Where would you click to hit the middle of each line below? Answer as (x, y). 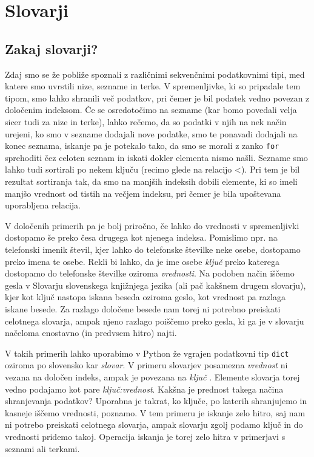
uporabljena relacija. (43, 205)
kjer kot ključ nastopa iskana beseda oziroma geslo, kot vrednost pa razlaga (145, 297)
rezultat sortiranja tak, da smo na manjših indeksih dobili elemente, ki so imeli (151, 181)
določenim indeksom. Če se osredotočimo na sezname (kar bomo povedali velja (151, 110)
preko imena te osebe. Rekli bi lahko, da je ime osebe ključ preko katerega (142, 261)
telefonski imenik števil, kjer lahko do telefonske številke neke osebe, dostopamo (153, 249)
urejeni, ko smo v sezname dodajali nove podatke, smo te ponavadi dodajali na (151, 133)
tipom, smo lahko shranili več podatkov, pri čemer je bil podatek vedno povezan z (157, 98)
